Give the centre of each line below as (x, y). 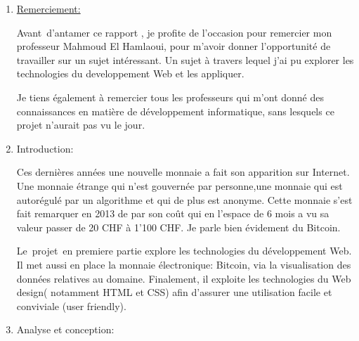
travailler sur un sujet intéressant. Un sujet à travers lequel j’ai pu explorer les (185, 59)
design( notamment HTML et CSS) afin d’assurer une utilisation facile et (174, 292)
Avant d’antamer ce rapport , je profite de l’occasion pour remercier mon (174, 32)
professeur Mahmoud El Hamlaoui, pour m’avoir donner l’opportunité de (174, 46)
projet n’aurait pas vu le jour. (81, 125)
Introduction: (45, 148)
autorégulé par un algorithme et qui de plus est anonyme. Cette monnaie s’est (184, 199)
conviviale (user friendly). (71, 305)
